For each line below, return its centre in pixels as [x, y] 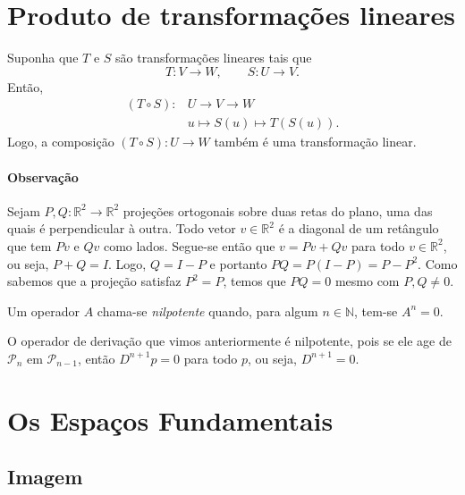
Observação [43, 176]
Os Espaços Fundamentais [170, 419]
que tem [30, 245]
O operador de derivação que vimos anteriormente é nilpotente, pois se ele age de [229, 341]
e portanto [238, 263]
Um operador [43, 310]
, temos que [254, 281]
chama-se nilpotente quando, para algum [207, 310]
